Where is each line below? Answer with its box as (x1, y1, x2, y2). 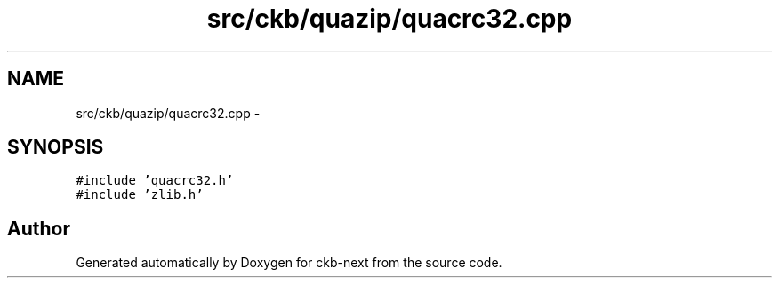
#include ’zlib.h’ (76, 187, 204, 202)
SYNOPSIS (7, 136, 104, 159)
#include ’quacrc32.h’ (76, 173, 234, 188)
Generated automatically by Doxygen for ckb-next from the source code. (76, 255, 502, 271)
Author (7, 217, 70, 240)
